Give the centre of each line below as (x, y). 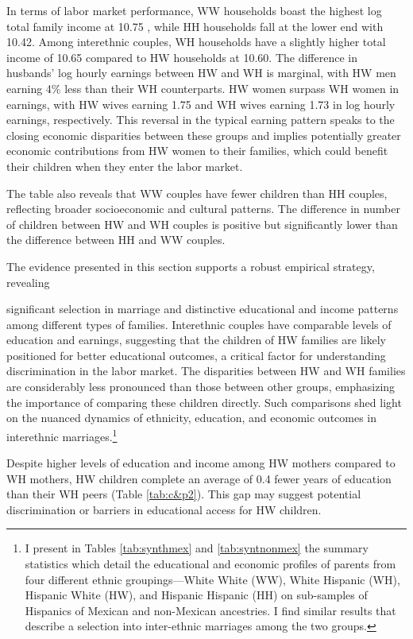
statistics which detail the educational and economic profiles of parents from (210, 564)
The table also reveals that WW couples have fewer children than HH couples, (197, 193)
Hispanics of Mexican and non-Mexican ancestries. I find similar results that (210, 610)
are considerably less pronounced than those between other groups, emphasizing (201, 387)
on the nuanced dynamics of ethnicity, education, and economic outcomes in (192, 418)
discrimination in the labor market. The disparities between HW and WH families (206, 371)
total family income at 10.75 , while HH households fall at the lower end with (195, 26)
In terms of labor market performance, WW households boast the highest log (194, 10)
